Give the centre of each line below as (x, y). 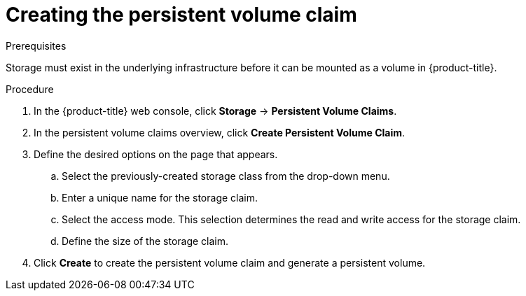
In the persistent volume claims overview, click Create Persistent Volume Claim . (220, 132)
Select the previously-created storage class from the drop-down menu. (226, 176)
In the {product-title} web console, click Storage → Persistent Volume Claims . (215, 111)
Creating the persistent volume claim (181, 15)
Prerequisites (36, 45)
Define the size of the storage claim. (145, 241)
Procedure (30, 89)
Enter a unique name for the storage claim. (160, 197)
